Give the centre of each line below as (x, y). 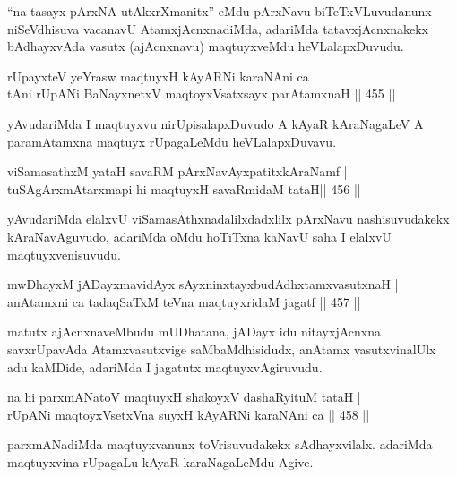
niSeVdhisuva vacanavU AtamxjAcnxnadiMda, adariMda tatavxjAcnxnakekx (218, 28)
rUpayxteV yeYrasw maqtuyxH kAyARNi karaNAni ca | (162, 76)
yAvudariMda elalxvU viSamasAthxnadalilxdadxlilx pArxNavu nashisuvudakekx (228, 219)
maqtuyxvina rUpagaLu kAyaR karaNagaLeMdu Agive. (160, 461)
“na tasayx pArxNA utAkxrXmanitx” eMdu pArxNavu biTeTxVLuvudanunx (220, 11)
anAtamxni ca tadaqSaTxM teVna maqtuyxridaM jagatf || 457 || (184, 301)
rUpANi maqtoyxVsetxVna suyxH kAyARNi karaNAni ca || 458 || (189, 414)
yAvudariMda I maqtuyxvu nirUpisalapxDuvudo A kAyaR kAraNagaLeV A (216, 123)
